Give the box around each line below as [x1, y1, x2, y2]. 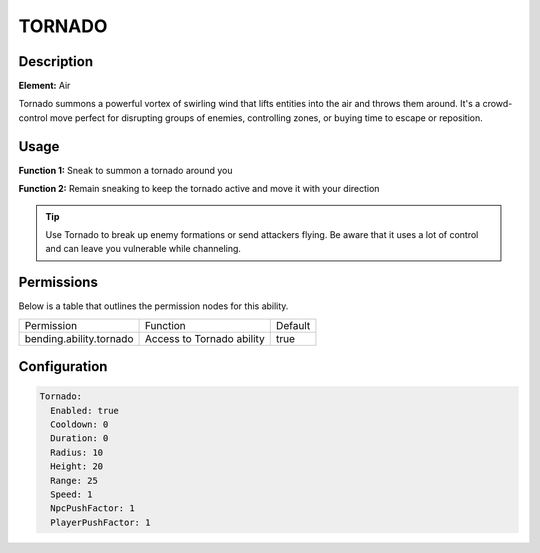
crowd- [482, 98, 513, 110]
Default [275, 318, 311, 332]
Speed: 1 [50, 488, 93, 500]
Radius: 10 [50, 446, 104, 458]
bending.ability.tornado [24, 331, 134, 345]
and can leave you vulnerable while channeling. [45, 243, 242, 255]
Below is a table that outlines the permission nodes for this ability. [18, 300, 289, 312]
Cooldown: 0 [50, 419, 109, 430]
